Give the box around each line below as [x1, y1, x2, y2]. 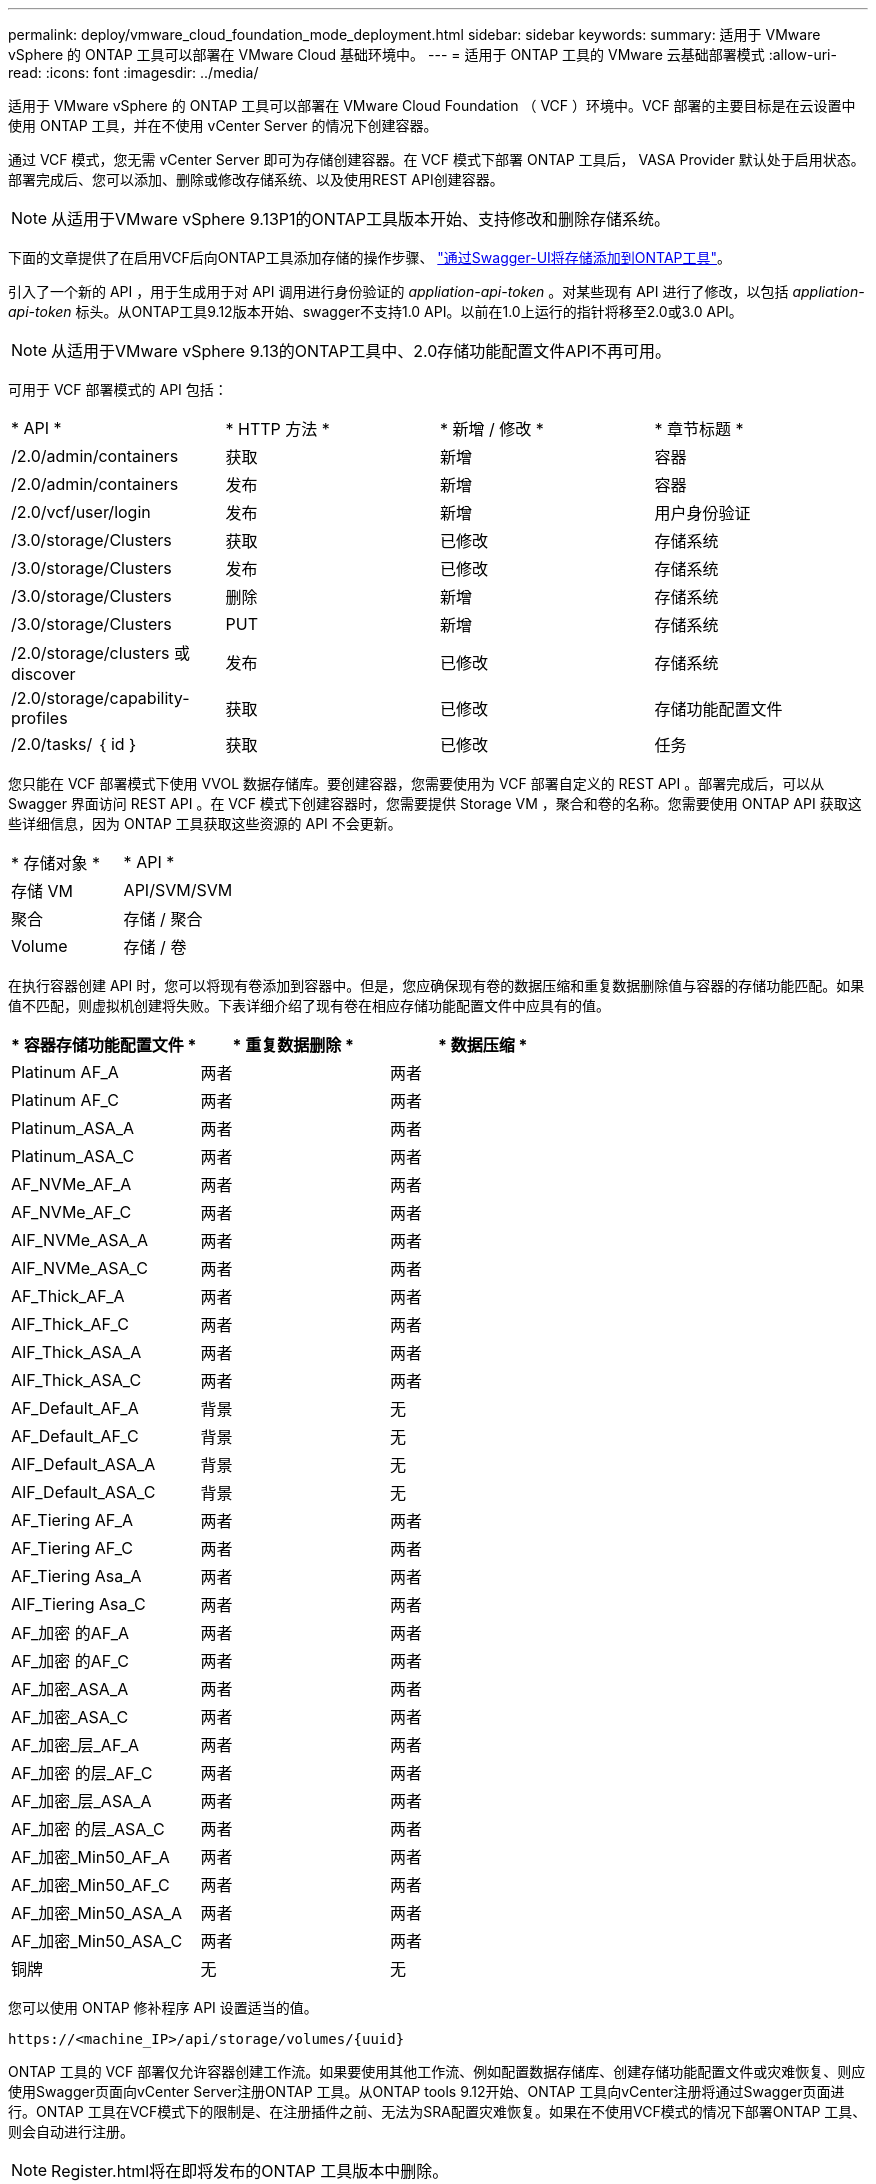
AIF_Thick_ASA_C [11, 1370, 142, 1390]
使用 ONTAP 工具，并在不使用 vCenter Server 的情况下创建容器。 [8, 117, 438, 134]
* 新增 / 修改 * [440, 419, 544, 439]
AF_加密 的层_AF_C [11, 1763, 153, 1783]
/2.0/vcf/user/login [11, 502, 151, 522]
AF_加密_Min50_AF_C [11, 1875, 170, 1895]
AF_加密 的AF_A [11, 1623, 130, 1643]
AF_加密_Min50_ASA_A [11, 1903, 183, 1923]
